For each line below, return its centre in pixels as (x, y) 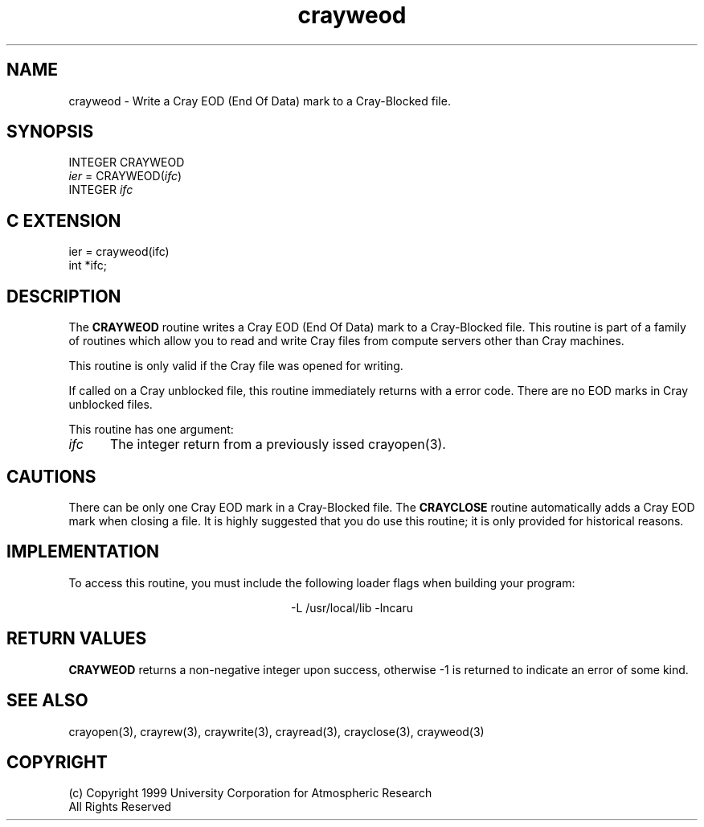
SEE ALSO (47, 701)
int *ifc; (88, 265)
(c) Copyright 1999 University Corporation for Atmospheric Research (250, 793)
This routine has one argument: (151, 430)
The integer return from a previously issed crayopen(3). (278, 444)
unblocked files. (111, 405)
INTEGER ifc (101, 190)
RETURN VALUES (77, 639)
